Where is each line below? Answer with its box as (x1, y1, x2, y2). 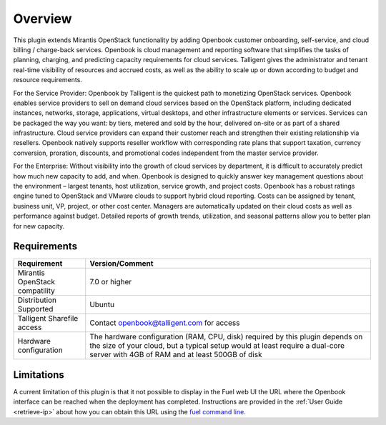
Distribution (17, 295, 57, 305)
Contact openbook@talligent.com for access (89, 318, 240, 328)
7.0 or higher (89, 277, 132, 287)
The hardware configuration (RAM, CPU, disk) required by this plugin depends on (89, 332, 363, 342)
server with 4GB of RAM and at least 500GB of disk (89, 350, 262, 360)
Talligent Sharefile (17, 314, 79, 324)
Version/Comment (89, 259, 154, 269)
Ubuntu (89, 300, 114, 310)
